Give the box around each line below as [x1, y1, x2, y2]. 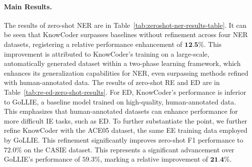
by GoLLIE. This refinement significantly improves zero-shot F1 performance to [4, 134, 244, 145]
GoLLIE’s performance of [4, 154, 80, 164]
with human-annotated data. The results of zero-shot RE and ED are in [4, 77, 220, 87]
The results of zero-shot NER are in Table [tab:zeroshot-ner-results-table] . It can [4, 20, 247, 30]
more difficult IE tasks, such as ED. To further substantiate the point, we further [4, 115, 248, 125]
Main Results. [4, 1, 52, 11]
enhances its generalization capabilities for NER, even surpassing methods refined [4, 67, 249, 78]
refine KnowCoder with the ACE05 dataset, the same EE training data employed [4, 125, 248, 135]
